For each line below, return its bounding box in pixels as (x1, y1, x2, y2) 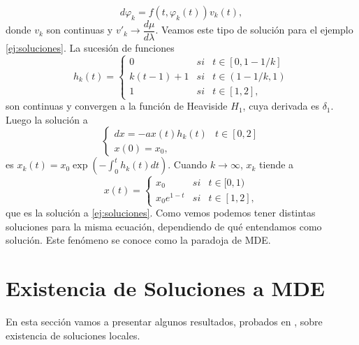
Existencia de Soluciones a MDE (6, 274, 325, 302)
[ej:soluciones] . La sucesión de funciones (6, 41, 175, 55)
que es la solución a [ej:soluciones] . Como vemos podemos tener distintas (6, 205, 316, 220)
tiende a (259, 157, 294, 172)
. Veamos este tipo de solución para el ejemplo (155, 22, 353, 37)
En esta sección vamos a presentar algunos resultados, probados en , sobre (6, 314, 323, 328)
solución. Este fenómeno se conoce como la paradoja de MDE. (6, 233, 271, 247)
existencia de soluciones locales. (6, 328, 140, 342)
